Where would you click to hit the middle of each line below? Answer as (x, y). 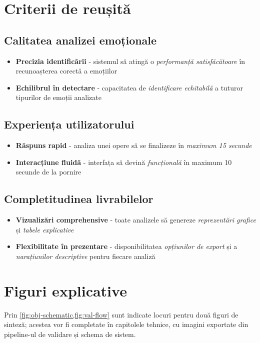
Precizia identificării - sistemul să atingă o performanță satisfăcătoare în (130, 61)
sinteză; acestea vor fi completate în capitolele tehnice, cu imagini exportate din (126, 324)
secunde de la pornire (48, 172)
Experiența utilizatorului (69, 124)
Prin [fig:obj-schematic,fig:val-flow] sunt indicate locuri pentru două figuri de (121, 314)
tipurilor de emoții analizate (59, 97)
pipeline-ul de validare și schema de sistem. (70, 334)
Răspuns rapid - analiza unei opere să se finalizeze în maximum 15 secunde (134, 145)
